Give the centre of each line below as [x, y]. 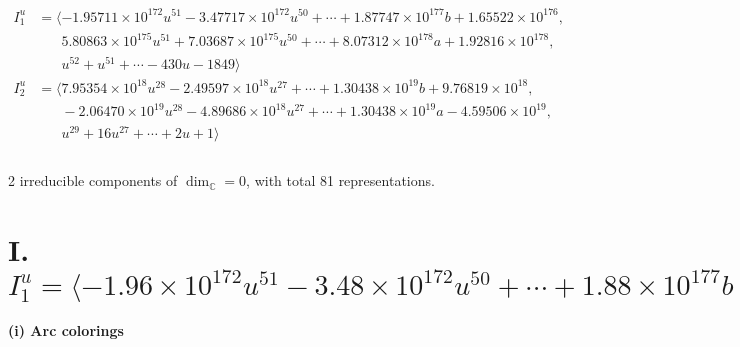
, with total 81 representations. [340, 180]
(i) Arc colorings [66, 330]
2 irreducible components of [93, 180]
